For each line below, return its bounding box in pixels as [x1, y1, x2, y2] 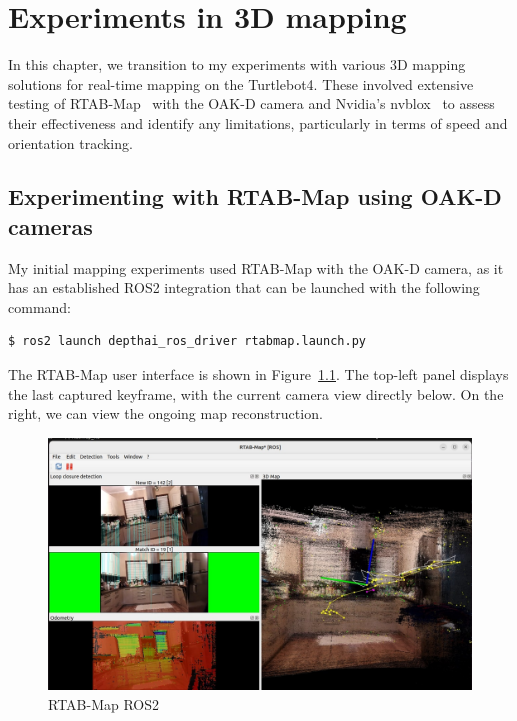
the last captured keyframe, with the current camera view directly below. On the [8, 383, 504, 404]
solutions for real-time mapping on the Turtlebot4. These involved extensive [8, 73, 474, 94]
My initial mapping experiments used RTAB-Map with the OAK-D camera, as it [8, 257, 504, 278]
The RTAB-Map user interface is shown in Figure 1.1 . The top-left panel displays [8, 364, 509, 385]
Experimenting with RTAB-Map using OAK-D [8, 181, 502, 212]
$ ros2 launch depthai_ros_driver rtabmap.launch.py [8, 334, 366, 349]
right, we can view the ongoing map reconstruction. [8, 403, 323, 424]
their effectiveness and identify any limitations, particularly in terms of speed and [8, 112, 508, 133]
